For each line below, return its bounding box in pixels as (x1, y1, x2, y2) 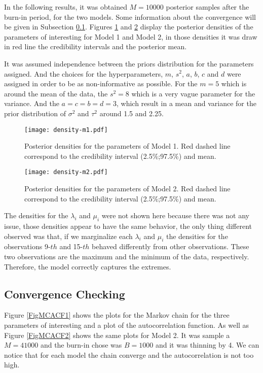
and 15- (59, 241, 83, 252)
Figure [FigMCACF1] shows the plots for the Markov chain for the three (4, 310, 230, 320)
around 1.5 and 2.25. (99, 108, 164, 118)
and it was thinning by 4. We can (155, 340, 259, 350)
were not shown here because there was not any (101, 210, 249, 221)
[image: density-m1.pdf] (24, 126, 108, 133)
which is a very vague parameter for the (131, 88, 255, 98)
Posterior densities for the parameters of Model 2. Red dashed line (24, 183, 231, 194)
